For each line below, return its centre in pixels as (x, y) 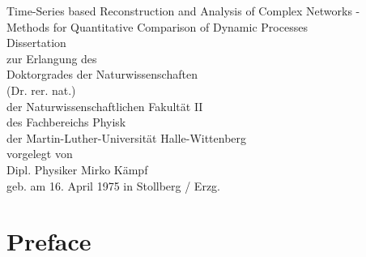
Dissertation (36, 43)
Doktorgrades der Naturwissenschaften (102, 74)
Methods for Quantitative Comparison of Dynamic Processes (157, 26)
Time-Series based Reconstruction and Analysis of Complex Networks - (183, 11)
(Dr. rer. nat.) (41, 90)
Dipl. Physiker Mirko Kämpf (77, 169)
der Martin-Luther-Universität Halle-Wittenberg (127, 137)
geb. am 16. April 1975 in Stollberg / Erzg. (113, 185)
